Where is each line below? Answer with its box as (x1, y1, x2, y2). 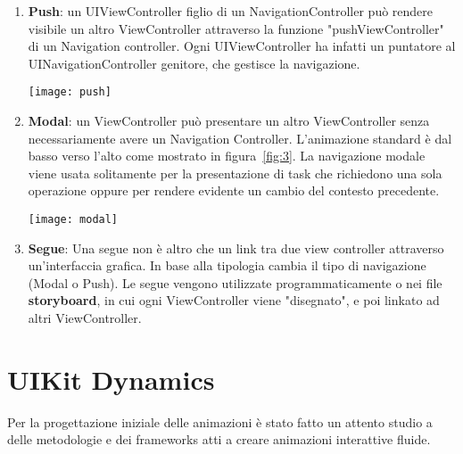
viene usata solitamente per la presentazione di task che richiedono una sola (28, 163, 442, 182)
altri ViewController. (28, 309, 142, 327)
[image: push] (28, 86, 112, 99)
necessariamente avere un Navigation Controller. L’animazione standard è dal (28, 128, 452, 147)
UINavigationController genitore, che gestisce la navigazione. (28, 54, 360, 72)
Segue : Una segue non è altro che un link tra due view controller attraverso (28, 238, 444, 257)
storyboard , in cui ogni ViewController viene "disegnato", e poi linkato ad (28, 291, 440, 310)
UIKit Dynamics (7, 360, 215, 397)
